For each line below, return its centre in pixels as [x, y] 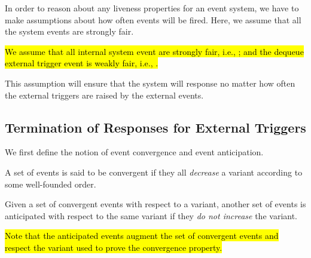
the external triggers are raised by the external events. [104, 95]
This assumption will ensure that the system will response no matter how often [150, 83]
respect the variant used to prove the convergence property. [114, 247]
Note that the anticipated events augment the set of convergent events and [142, 236]
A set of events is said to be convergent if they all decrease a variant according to [154, 172]
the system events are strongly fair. [69, 31]
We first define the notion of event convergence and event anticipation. [134, 152]
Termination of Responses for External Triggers [155, 127]
